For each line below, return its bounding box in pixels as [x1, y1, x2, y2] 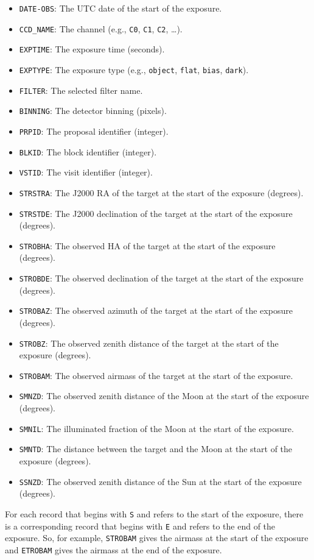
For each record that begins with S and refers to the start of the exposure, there [5, 507, 304, 520]
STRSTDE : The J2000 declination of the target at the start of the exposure [19, 207, 293, 219]
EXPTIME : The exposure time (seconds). [19, 43, 165, 55]
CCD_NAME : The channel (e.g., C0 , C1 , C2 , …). [19, 22, 183, 35]
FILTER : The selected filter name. [19, 83, 143, 96]
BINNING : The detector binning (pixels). [19, 104, 167, 117]
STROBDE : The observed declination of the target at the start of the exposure [19, 272, 304, 285]
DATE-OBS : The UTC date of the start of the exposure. [19, 2, 222, 14]
